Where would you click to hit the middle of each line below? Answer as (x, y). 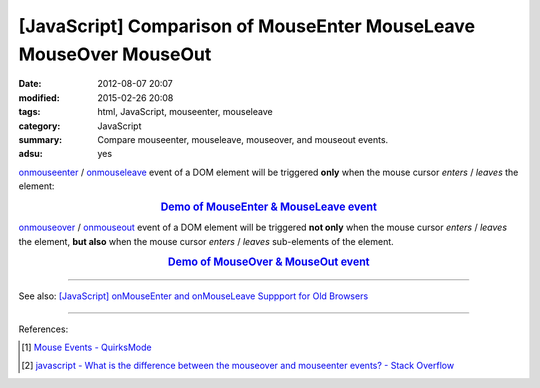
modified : (39, 97)
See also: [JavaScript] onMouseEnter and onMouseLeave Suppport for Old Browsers (193, 296)
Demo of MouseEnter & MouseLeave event (268, 207)
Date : (30, 84)
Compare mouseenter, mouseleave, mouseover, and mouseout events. (243, 139)
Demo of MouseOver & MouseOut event (268, 262)
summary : (40, 139)
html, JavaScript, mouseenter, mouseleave (185, 112)
